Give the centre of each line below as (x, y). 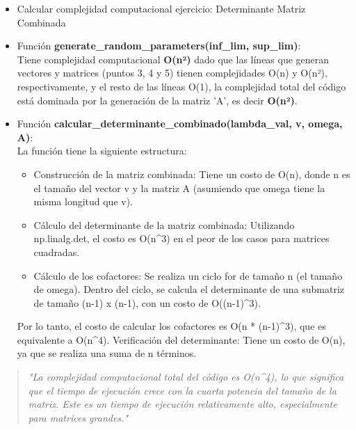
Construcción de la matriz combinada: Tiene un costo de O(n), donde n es (192, 174)
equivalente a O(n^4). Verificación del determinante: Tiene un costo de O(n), (181, 339)
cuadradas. (57, 252)
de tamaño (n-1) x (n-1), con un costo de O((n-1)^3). (147, 302)
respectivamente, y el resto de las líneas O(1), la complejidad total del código (181, 86)
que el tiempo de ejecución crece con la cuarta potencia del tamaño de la (182, 390)
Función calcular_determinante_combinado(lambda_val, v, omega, (180, 124)
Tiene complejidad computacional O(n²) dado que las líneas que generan (173, 59)
